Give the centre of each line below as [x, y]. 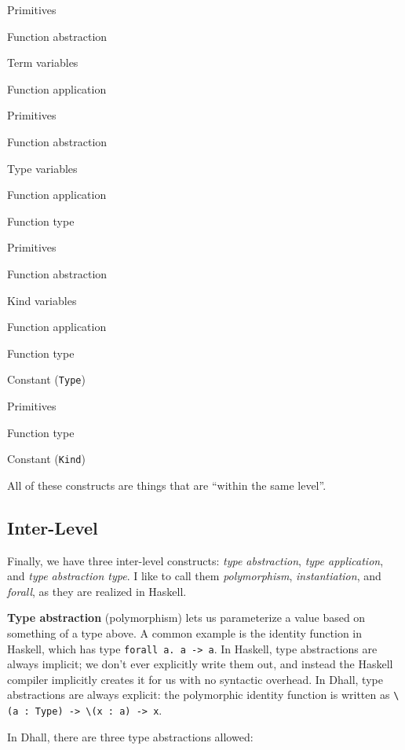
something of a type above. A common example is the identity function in [185, 632]
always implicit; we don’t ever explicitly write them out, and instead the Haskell [200, 664]
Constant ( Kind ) [46, 459]
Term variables [43, 63]
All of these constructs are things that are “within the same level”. [167, 485]
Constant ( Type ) [46, 379]
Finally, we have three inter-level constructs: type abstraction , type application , [195, 560]
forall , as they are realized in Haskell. [97, 591]
